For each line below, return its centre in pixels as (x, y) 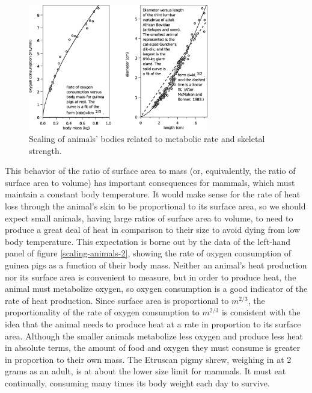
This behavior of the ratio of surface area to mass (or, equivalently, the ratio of (150, 171)
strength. (45, 150)
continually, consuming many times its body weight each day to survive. (137, 382)
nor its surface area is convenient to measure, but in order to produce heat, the (151, 277)
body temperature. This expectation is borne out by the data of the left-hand (148, 241)
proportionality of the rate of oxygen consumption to (102, 312)
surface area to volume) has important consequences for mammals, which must (150, 182)
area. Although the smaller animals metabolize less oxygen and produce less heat (154, 336)
